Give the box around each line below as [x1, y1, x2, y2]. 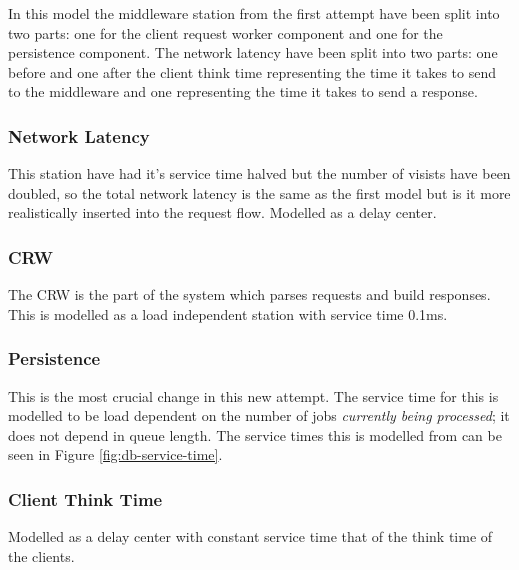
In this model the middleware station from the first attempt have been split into [8, 3, 500, 23]
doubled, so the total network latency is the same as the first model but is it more [8, 182, 511, 203]
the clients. [8, 545, 75, 566]
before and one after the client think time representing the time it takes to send [8, 61, 497, 82]
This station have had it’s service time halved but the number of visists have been [8, 163, 511, 184]
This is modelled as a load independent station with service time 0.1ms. [8, 303, 448, 324]
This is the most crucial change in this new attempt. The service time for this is [8, 385, 499, 406]
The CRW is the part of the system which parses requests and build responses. [8, 284, 491, 305]
